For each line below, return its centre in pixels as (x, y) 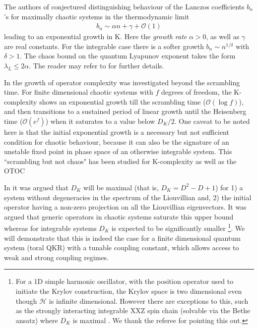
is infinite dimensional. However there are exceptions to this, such (149, 301)
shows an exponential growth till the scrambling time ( (123, 101)
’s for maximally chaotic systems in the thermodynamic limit (97, 16)
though (26, 301)
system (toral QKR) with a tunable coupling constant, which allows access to (122, 247)
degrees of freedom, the (196, 92)
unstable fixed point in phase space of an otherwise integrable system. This (118, 151)
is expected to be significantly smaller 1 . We (178, 227)
